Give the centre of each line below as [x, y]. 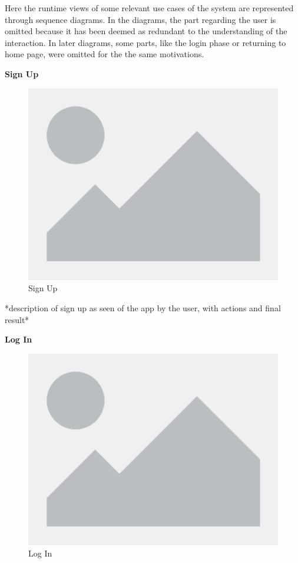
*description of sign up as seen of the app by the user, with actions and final [143, 307]
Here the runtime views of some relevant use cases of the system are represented [149, 8]
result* [17, 319]
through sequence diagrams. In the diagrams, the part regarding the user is [140, 19]
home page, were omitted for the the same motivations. [105, 54]
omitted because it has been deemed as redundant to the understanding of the [146, 31]
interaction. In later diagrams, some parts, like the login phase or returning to [145, 42]
